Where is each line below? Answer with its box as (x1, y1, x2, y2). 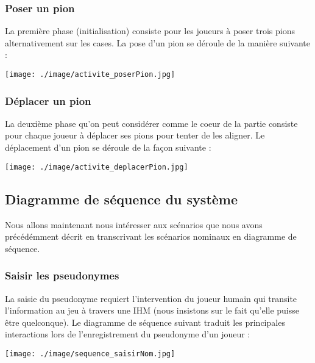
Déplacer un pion (5, 93, 91, 108)
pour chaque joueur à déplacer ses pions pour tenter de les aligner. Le (5, 129, 265, 142)
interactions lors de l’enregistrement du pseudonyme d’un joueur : (5, 328, 250, 340)
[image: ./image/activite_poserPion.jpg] (5, 70, 175, 79)
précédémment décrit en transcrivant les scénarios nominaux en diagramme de (5, 230, 297, 243)
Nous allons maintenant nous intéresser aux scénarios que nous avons (5, 218, 263, 231)
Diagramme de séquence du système (5, 189, 238, 208)
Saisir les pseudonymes (5, 268, 119, 283)
